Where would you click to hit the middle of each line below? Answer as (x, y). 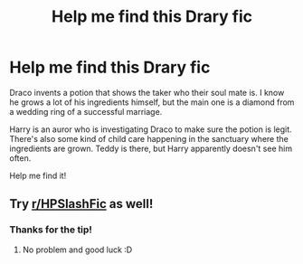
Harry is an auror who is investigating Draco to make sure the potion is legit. (151, 129)
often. (20, 158)
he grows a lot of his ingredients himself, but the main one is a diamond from (152, 102)
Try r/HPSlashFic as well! (81, 204)
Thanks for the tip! (51, 230)
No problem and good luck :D (77, 250)
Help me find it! (38, 175)
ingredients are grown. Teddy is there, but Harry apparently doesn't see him (151, 148)
